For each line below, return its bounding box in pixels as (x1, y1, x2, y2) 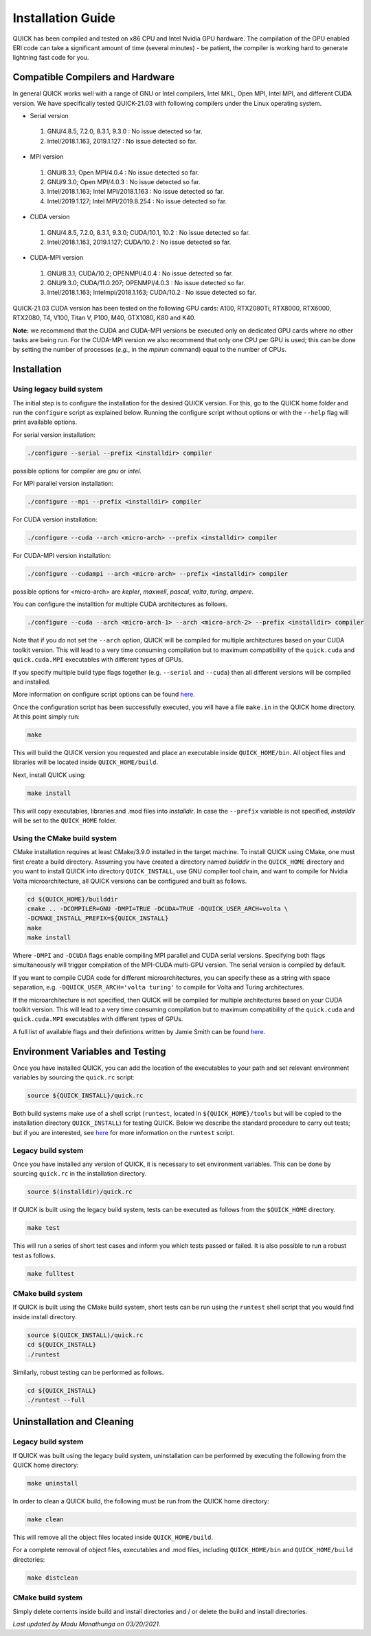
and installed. (12, 677, 51, 686)
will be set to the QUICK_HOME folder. (12, 816, 117, 825)
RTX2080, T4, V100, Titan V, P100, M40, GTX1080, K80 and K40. (12, 313, 196, 322)
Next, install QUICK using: (12, 770, 86, 779)
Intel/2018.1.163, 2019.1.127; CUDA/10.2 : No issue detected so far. (47, 238, 232, 246)
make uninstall (27, 1479, 78, 1488)
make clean (27, 1516, 64, 1523)
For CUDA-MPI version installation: (12, 552, 111, 560)
